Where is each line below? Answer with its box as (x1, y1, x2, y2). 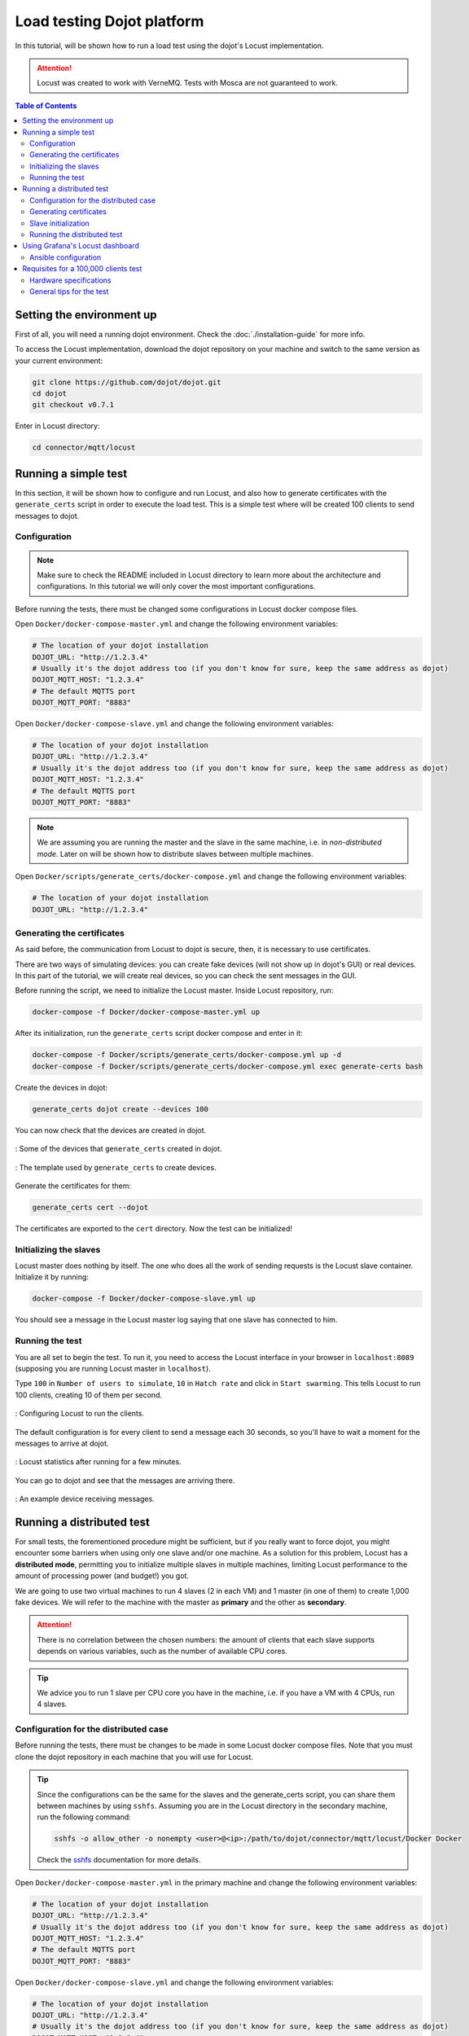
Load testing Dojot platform (15, 12, 204, 30)
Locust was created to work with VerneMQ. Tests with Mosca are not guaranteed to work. (37, 78, 338, 88)
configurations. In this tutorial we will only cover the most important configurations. (37, 581, 316, 591)
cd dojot (32, 389, 68, 398)
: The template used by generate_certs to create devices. (15, 1162, 217, 1172)
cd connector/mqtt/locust (32, 443, 136, 452)
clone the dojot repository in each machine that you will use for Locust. (15, 1752, 254, 1762)
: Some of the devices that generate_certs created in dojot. (15, 1144, 222, 1154)
